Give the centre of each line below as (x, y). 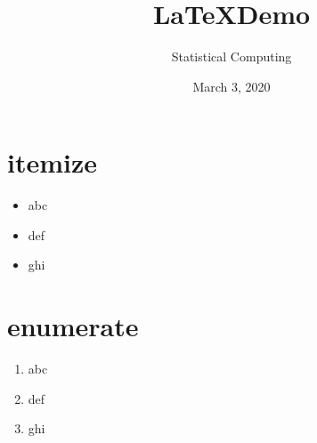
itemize (53, 162)
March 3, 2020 (232, 86)
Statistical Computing (232, 56)
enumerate (73, 326)
